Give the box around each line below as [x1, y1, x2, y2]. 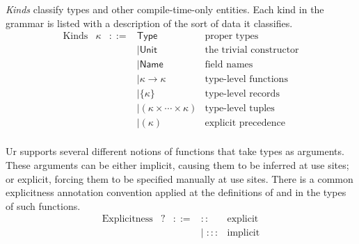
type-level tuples [205, 104, 275, 114]
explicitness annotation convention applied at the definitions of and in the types [6, 185, 346, 200]
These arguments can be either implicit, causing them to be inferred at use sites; [6, 158, 349, 172]
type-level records [205, 89, 280, 99]
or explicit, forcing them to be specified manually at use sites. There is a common [6, 171, 353, 186]
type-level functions [205, 74, 288, 85]
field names [205, 60, 253, 70]
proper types [205, 31, 259, 42]
